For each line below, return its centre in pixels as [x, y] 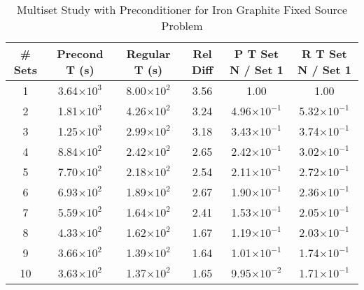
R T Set [324, 53]
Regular [148, 53]
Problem [182, 26]
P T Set [257, 53]
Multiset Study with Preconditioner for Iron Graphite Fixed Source [182, 9]
